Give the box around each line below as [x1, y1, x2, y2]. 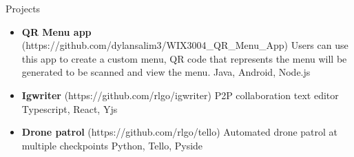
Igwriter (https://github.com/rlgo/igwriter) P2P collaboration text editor [21, 87, 339, 102]
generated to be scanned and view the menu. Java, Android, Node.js [21, 65, 311, 79]
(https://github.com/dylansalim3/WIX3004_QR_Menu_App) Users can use [21, 38, 348, 52]
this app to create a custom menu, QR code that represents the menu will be [21, 51, 347, 65]
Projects [6, 1, 41, 15]
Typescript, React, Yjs [21, 101, 118, 116]
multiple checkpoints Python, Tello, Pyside [21, 138, 203, 152]
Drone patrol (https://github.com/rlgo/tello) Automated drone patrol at [21, 125, 338, 139]
